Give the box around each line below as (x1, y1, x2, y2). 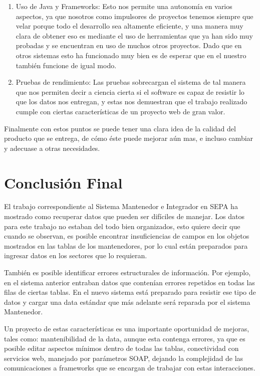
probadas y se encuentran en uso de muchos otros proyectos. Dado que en (16, 40, 242, 51)
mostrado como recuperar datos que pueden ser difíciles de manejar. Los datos (4, 211, 244, 222)
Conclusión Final (4, 172, 123, 193)
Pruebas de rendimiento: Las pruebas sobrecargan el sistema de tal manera (16, 77, 246, 87)
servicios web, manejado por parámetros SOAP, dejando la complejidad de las (4, 352, 243, 363)
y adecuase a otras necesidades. (4, 142, 100, 153)
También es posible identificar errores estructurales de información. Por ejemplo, (4, 267, 251, 277)
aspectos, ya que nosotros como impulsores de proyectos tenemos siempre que (16, 11, 253, 21)
